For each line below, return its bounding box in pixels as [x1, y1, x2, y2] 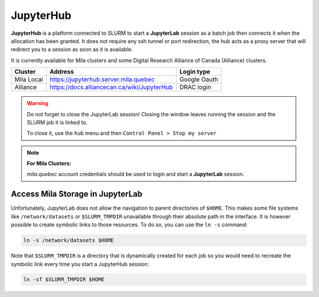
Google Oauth [179, 76, 219, 84]
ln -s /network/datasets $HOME [23, 237, 115, 244]
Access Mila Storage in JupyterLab [11, 189, 143, 199]
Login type [179, 68, 210, 76]
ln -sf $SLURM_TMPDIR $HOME [23, 276, 105, 283]
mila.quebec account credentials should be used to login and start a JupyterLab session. [27, 171, 245, 178]
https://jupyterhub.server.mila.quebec [49, 76, 155, 84]
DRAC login [179, 83, 211, 92]
